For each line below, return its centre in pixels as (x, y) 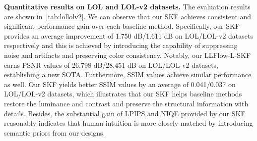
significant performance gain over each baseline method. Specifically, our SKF (122, 26)
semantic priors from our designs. (55, 132)
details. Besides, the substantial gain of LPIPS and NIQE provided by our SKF (125, 113)
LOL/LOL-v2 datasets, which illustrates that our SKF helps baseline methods (123, 94)
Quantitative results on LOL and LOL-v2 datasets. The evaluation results (127, 6)
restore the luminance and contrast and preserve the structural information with (126, 103)
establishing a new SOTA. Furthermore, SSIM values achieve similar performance (128, 74)
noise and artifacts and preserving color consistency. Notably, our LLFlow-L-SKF (128, 55)
